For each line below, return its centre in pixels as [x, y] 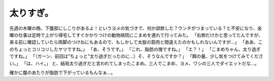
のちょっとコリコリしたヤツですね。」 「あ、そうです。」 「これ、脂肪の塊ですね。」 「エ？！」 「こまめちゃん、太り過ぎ [135, 49]
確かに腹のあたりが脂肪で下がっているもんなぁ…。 [62, 72]
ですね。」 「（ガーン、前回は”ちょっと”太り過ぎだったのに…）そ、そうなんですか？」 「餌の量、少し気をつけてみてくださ [136, 56]
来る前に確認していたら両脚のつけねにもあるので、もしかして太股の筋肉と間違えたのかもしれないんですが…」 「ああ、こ [136, 42]
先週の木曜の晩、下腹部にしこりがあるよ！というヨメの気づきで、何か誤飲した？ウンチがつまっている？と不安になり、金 [136, 28]
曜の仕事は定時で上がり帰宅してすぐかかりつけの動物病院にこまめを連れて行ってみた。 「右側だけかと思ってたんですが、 [136, 35]
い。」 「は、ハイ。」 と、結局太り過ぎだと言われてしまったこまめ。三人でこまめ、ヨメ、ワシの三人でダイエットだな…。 [134, 63]
